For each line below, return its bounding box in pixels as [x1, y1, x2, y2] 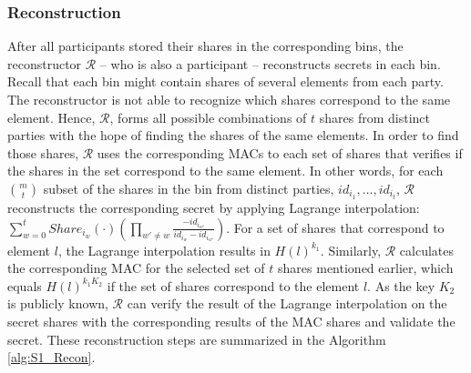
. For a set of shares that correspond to [226, 217, 445, 237]
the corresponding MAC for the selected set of [7, 258, 265, 277]
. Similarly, [320, 240, 382, 259]
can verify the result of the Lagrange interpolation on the [127, 294, 447, 313]
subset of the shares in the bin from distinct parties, [43, 178, 334, 197]
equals [7, 276, 42, 295]
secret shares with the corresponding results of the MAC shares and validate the [7, 312, 456, 331]
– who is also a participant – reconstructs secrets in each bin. [99, 54, 441, 73]
